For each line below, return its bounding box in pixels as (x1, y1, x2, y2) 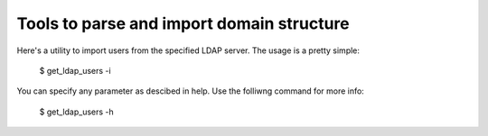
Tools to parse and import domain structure (16, 14, 350, 33)
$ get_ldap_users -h (39, 106, 115, 117)
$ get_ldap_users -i (39, 65, 112, 76)
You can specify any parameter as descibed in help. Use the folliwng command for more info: (16, 86, 365, 96)
